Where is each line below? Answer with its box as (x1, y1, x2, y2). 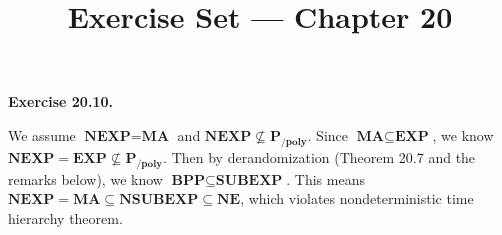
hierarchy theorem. (8, 207, 123, 228)
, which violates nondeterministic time (240, 188, 474, 209)
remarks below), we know (8, 168, 163, 189)
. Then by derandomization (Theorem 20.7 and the (163, 146, 476, 167)
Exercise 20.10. (8, 91, 113, 112)
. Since (307, 124, 348, 145)
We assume (8, 124, 76, 145)
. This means (286, 168, 365, 189)
